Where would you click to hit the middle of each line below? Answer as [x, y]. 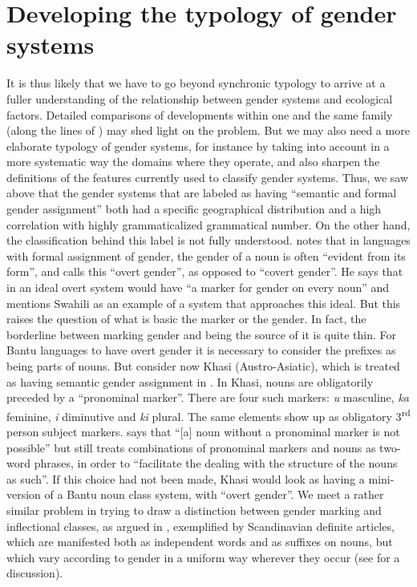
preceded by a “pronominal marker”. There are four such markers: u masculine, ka [208, 397]
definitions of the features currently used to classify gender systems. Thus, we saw [207, 177]
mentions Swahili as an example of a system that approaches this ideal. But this [204, 303]
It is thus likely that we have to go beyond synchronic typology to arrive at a [196, 83]
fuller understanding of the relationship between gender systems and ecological [200, 98]
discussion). [35, 573]
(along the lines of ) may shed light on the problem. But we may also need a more [208, 130]
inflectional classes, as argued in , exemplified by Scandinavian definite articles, [200, 526]
